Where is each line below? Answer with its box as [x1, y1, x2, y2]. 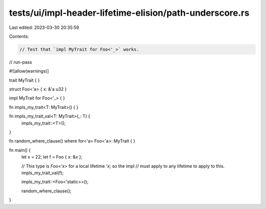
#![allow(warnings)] [9, 68, 49, 74]
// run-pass [9, 59, 32, 65]
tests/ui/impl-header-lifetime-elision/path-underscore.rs [9, 7, 250, 18]
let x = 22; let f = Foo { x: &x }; [21, 154, 83, 160]
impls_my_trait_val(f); [21, 170, 64, 176]
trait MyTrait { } [9, 77, 40, 83]
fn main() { [9, 147, 31, 153]
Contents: [9, 33, 29, 39]
